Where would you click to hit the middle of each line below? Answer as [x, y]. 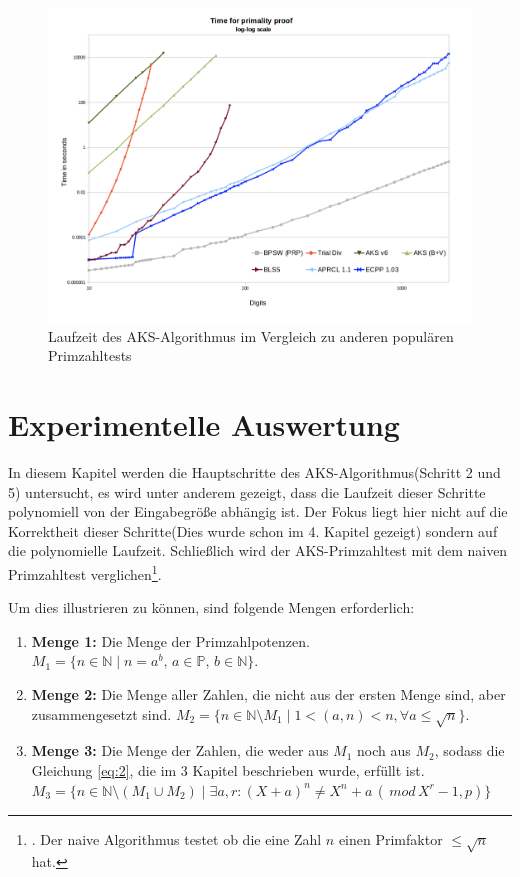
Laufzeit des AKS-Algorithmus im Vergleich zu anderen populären [251, 335]
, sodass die [469, 750]
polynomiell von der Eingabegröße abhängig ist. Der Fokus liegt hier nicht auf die [258, 511]
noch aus [384, 750]
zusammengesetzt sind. [101, 713]
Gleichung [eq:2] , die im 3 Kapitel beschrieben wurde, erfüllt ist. [228, 770]
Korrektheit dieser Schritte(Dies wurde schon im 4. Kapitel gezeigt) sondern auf [253, 530]
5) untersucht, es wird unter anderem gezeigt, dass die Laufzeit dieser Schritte [247, 491]
